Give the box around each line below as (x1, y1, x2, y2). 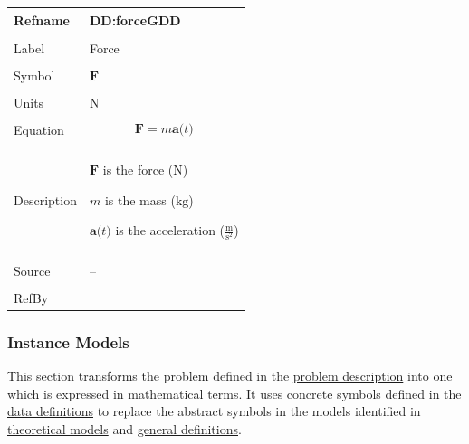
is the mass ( (104, 190, 176, 209)
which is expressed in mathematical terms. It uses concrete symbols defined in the (7, 383, 462, 402)
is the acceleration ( (115, 221, 225, 240)
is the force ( (102, 159, 174, 178)
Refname (14, 10, 70, 29)
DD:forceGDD (89, 10, 181, 29)
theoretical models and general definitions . (7, 419, 242, 438)
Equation (14, 119, 64, 138)
